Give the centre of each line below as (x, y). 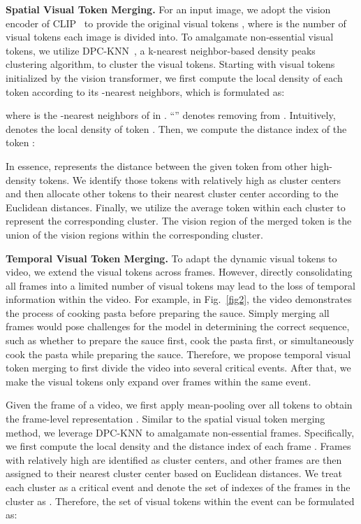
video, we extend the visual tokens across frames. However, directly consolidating (179, 272)
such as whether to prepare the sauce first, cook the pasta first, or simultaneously (180, 340)
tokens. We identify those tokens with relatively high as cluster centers (190, 179)
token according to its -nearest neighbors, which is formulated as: (145, 91)
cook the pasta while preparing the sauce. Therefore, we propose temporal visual (178, 354)
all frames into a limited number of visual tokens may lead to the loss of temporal (180, 285)
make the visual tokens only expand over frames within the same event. (159, 381)
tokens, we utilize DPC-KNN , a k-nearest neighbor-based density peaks (161, 50)
